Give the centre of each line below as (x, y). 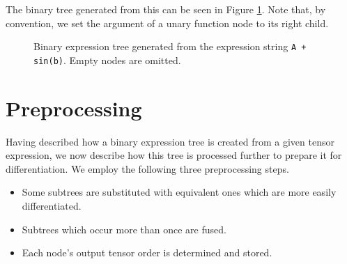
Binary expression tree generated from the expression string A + (170, 46)
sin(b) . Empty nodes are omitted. (107, 60)
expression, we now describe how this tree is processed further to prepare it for (174, 155)
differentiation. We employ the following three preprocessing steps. (147, 168)
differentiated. (52, 205)
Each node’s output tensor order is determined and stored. (147, 253)
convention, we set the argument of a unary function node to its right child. (167, 23)
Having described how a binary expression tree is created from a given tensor (170, 141)
